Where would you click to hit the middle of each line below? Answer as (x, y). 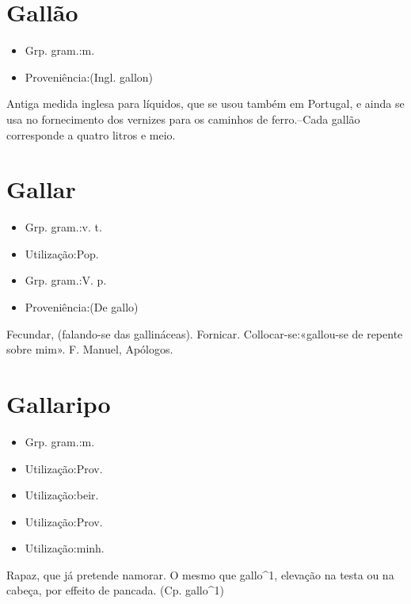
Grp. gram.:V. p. (66, 280)
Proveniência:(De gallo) (82, 307)
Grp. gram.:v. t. (63, 227)
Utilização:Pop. (62, 253)
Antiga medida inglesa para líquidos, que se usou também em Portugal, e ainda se (205, 103)
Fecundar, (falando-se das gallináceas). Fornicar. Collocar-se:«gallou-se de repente (205, 333)
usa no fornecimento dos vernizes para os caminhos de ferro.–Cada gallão (183, 119)
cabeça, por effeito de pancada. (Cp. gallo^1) (115, 590)
